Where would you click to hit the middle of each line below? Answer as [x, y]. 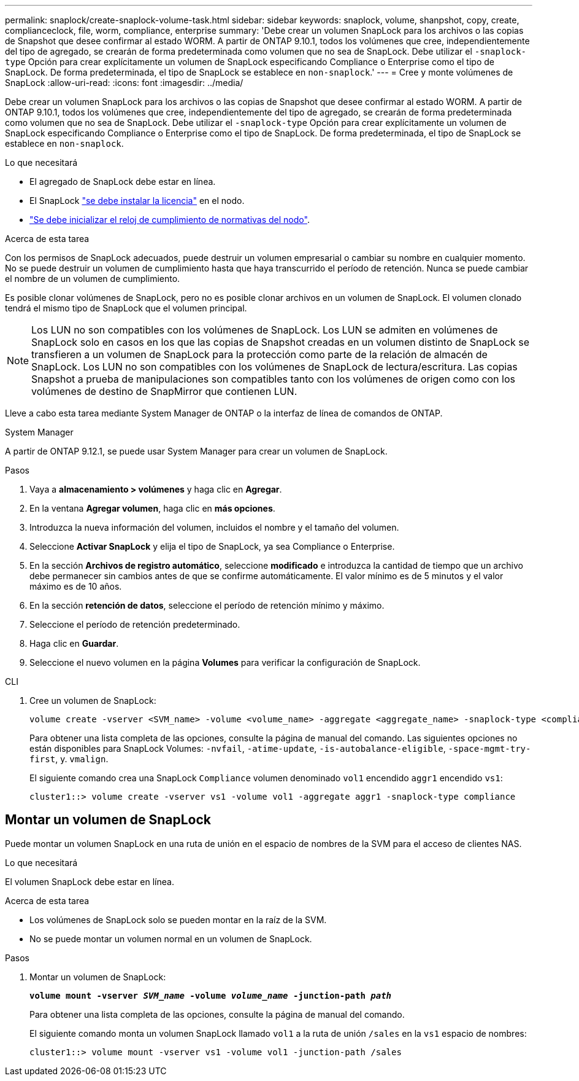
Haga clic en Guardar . [74, 643]
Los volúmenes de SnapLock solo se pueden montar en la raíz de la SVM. [178, 919]
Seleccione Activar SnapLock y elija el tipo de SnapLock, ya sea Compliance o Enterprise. [212, 546]
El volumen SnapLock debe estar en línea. [90, 881]
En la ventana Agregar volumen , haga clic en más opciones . [152, 508]
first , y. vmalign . [69, 759]
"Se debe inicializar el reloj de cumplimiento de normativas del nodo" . [170, 220]
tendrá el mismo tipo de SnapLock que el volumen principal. [126, 308]
